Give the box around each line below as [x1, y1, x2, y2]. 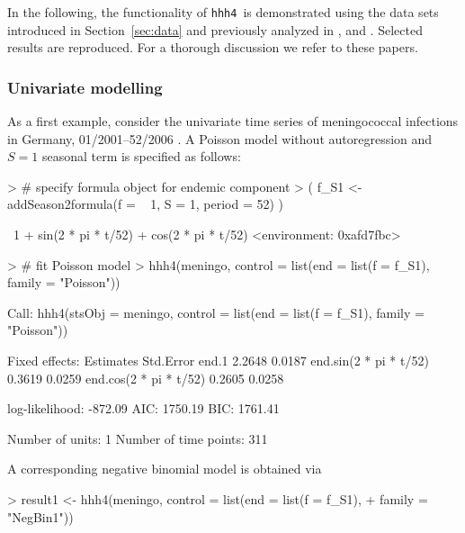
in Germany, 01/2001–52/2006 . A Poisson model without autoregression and [7, 129, 433, 148]
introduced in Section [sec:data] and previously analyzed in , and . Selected [7, 20, 423, 39]
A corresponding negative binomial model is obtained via [7, 459, 322, 478]
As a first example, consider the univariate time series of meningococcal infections [7, 112, 459, 131]
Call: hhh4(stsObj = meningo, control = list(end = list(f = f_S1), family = [7, 303, 425, 321]
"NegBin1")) [7, 507, 74, 526]
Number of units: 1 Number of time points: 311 [7, 429, 268, 447]
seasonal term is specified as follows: [41, 147, 241, 166]
